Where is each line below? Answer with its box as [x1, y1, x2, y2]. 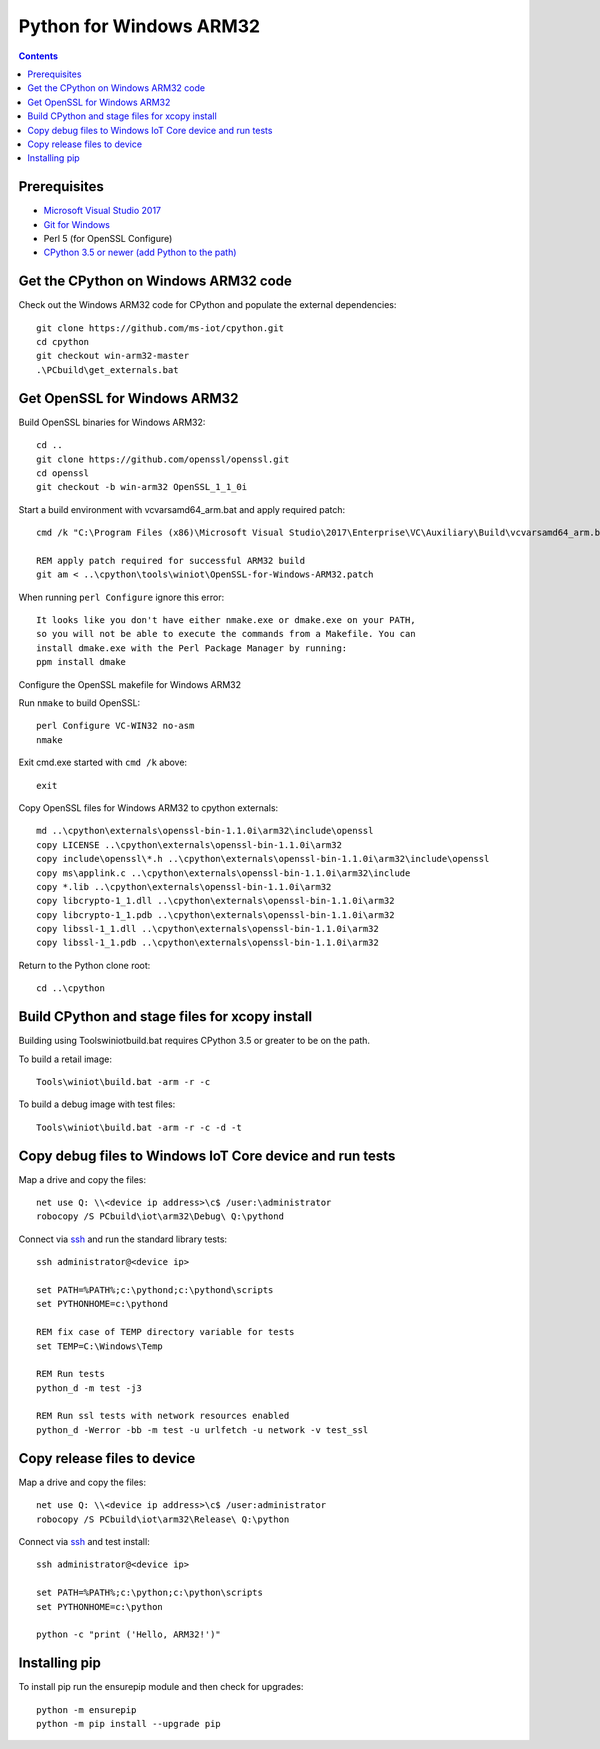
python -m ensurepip [36, 1704, 137, 1715]
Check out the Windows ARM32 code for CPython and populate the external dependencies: [18, 299, 397, 311]
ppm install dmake [36, 656, 127, 668]
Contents [18, 50, 59, 62]
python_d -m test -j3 [36, 1382, 142, 1394]
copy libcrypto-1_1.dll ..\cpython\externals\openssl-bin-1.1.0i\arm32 [36, 895, 395, 907]
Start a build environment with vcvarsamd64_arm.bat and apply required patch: [18, 503, 346, 515]
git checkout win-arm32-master [36, 350, 190, 362]
